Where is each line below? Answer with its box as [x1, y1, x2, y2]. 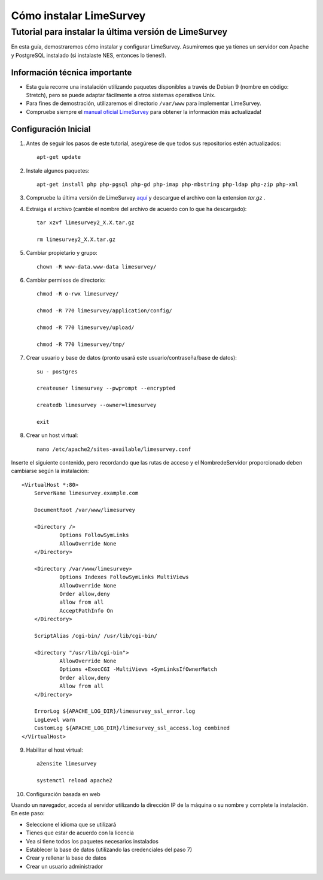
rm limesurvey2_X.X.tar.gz [36, 236, 116, 243]
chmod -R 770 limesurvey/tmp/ [36, 340, 126, 348]
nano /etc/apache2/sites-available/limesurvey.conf [36, 445, 191, 453]
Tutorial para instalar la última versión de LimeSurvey [11, 26, 227, 37]
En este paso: [11, 810, 45, 817]
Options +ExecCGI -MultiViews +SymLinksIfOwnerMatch [59, 666, 218, 673]
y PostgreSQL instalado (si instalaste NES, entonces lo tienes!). [11, 52, 167, 59]
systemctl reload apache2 [36, 777, 113, 784]
